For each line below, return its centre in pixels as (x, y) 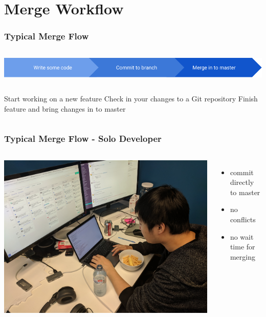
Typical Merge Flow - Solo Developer (83, 139)
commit (242, 172)
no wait (242, 236)
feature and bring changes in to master (65, 108)
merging (242, 256)
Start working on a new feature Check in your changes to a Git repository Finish (131, 99)
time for (242, 247)
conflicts (243, 219)
